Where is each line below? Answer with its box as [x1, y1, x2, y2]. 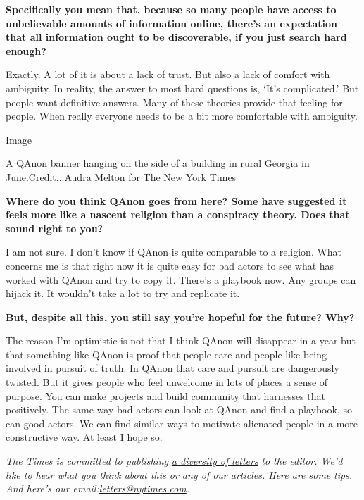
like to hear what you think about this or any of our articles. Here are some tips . [6, 467, 353, 482]
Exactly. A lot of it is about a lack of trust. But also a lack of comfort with [6, 67, 330, 82]
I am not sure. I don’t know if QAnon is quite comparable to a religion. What [6, 244, 342, 259]
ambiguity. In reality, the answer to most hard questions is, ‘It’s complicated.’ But [6, 80, 359, 95]
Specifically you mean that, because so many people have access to [6, 2, 337, 16]
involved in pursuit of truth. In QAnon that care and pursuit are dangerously [6, 361, 339, 375]
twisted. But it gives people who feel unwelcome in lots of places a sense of [6, 375, 328, 389]
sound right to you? [6, 220, 103, 235]
